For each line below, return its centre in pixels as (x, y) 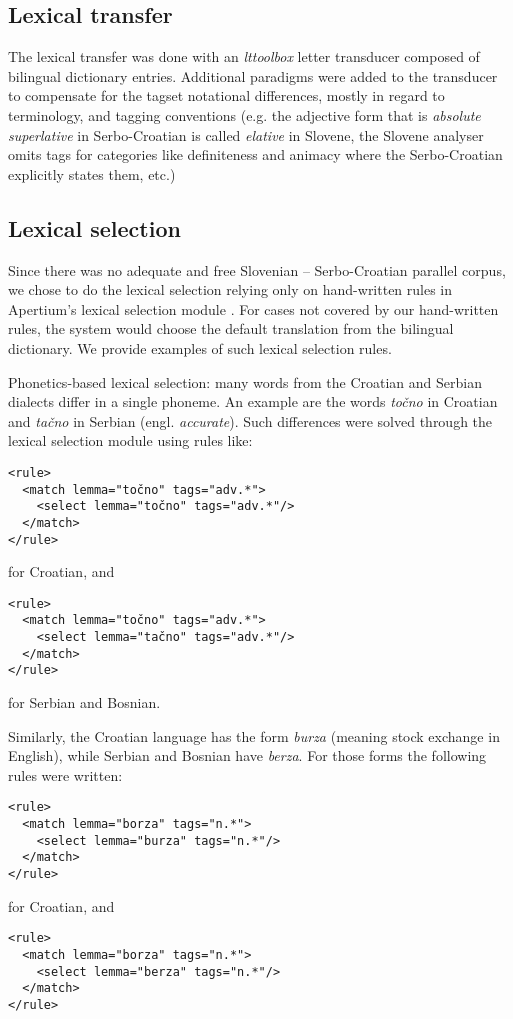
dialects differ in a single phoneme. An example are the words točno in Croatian (253, 401)
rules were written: (65, 774)
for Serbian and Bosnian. (84, 702)
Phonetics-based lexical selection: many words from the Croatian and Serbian (245, 381)
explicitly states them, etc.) (92, 173)
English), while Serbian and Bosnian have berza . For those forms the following (247, 755)
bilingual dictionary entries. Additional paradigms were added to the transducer (253, 75)
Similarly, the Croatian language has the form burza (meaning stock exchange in (254, 735)
